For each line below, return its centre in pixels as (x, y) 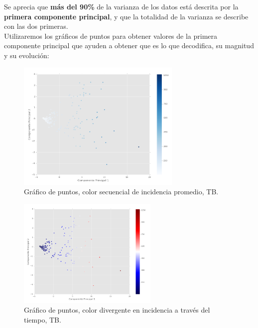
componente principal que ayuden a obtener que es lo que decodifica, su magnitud (129, 45)
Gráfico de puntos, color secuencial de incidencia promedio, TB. (121, 192)
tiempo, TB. (43, 319)
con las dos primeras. (36, 26)
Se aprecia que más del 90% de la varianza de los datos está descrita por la (121, 6)
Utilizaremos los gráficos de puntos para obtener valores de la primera (111, 36)
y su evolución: (27, 55)
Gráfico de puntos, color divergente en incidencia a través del (117, 310)
